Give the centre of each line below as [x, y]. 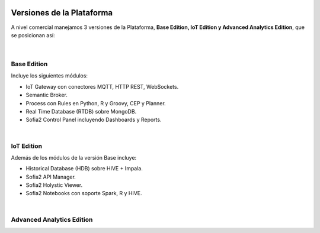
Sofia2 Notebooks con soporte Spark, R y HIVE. [84, 193]
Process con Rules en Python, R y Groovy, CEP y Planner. [96, 103]
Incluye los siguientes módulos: [49, 76]
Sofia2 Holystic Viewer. [54, 185]
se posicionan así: [33, 35]
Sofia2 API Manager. [51, 177]
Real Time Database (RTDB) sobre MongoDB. [81, 111]
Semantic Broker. [47, 95]
